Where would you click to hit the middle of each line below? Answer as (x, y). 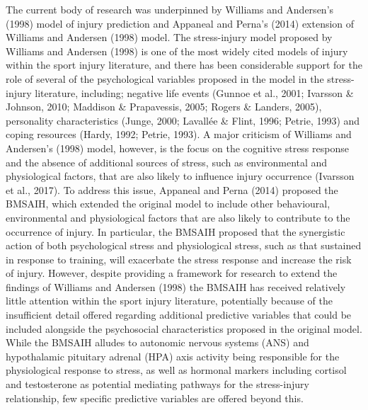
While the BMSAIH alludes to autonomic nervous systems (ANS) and (157, 342)
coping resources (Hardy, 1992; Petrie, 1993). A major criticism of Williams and (179, 134)
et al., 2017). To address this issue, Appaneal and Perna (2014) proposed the (172, 189)
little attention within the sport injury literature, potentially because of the (169, 301)
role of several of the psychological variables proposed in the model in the (165, 78)
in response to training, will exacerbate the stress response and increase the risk (179, 259)
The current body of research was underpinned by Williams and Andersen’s (170, 9)
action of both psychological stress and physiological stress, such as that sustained (184, 245)
